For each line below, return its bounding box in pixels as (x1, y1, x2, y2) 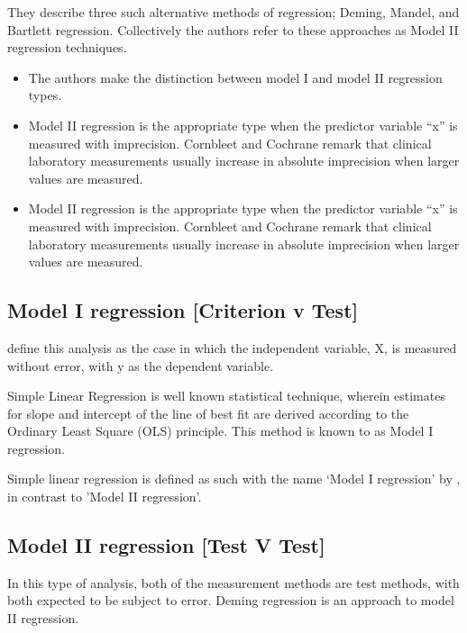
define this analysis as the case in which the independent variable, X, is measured (7, 338, 457, 357)
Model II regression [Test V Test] (7, 531, 325, 559)
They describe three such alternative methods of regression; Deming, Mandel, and (7, 3, 460, 21)
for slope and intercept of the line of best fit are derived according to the (7, 403, 409, 422)
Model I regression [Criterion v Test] (7, 296, 359, 324)
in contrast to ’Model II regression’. (7, 487, 202, 506)
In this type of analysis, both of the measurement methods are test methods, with (7, 573, 460, 592)
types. (28, 86, 62, 104)
